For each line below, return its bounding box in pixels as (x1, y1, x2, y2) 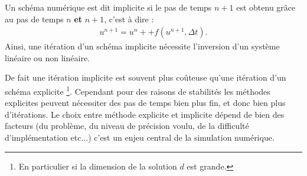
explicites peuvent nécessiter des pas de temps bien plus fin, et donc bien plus (5, 97, 286, 109)
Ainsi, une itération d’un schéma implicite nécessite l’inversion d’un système (5, 40, 280, 52)
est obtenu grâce (236, 1, 296, 13)
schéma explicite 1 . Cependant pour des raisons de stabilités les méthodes (5, 84, 270, 97)
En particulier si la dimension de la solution (18, 160, 177, 172)
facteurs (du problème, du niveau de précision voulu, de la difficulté (5, 119, 249, 132)
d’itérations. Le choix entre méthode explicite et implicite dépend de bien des (5, 108, 285, 120)
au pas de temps (5, 12, 64, 25)
